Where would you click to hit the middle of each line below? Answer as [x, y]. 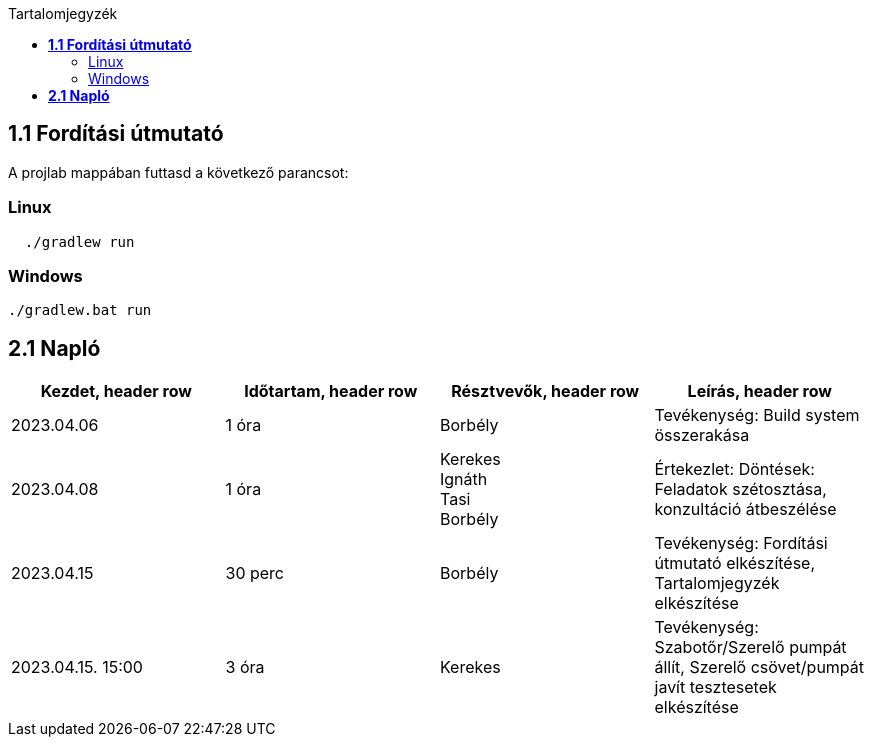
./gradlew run [79, 241]
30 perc [254, 573]
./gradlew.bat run [80, 310]
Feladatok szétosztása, [740, 489]
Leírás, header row [759, 391]
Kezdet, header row [116, 391]
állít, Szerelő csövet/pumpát [759, 667]
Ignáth [464, 479]
